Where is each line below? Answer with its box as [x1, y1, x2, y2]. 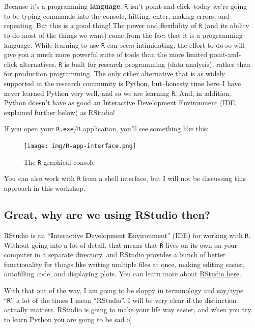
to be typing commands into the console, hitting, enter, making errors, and [4, 10, 229, 21]
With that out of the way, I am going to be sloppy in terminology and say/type [4, 285, 244, 295]
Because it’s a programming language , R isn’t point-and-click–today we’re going [4, 1, 247, 11]
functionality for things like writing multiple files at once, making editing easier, [4, 259, 245, 269]
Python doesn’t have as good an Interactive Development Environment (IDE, [4, 97, 237, 108]
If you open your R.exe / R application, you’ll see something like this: [4, 123, 209, 134]
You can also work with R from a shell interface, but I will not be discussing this [4, 173, 246, 183]
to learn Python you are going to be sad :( [4, 314, 132, 324]
